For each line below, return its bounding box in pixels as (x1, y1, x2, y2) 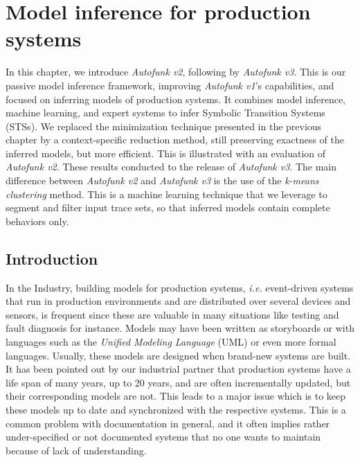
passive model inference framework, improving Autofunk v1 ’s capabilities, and (6, 78, 334, 92)
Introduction (6, 247, 98, 269)
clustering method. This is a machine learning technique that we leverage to (6, 186, 327, 201)
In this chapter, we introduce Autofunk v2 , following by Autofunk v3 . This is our (6, 64, 346, 79)
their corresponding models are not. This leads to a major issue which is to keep (6, 389, 346, 403)
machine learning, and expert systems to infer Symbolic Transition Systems (6, 105, 325, 120)
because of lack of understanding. (6, 443, 147, 457)
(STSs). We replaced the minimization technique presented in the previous (6, 118, 322, 133)
